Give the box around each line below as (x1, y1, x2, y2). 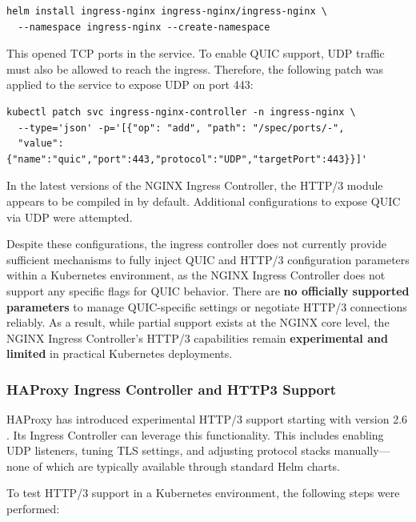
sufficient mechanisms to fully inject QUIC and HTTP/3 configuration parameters (6, 251, 410, 267)
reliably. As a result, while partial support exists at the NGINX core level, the (6, 314, 390, 331)
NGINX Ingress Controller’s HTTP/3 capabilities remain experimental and (6, 329, 388, 346)
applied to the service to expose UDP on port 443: (6, 76, 254, 93)
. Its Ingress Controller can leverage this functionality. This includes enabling (6, 426, 384, 443)
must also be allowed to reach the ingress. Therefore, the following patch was (6, 60, 384, 77)
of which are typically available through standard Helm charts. (33, 457, 340, 474)
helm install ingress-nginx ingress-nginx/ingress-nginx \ (6, 6, 327, 17)
